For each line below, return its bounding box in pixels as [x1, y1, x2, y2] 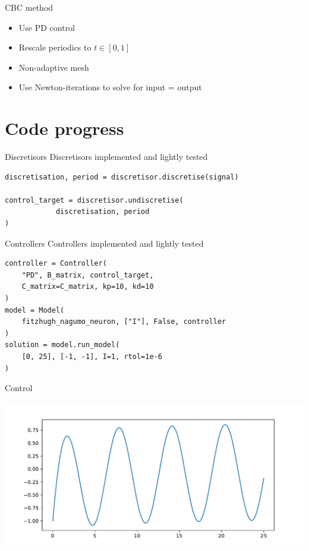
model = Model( [5, 306, 65, 314]
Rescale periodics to [18, 41, 92, 53]
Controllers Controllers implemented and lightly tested [5, 237, 204, 249]
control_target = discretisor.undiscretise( [5, 196, 184, 204]
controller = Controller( [5, 259, 107, 268]
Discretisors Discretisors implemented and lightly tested [5, 150, 208, 163]
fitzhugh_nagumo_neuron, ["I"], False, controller [21, 317, 226, 326]
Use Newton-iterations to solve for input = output [18, 81, 202, 93]
